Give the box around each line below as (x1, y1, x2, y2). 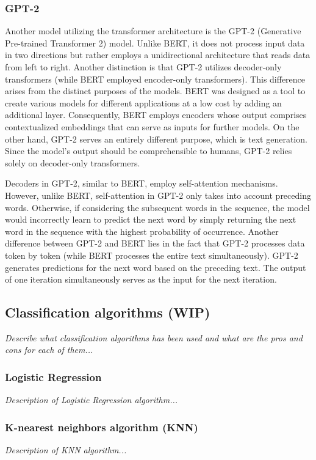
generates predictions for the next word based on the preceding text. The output (5, 261, 306, 273)
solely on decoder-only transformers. (5, 156, 140, 169)
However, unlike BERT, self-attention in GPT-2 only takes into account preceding (5, 188, 311, 201)
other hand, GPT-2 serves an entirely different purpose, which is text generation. (5, 132, 307, 145)
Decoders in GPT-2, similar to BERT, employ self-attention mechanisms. (5, 177, 278, 190)
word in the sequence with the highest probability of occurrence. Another (5, 224, 279, 237)
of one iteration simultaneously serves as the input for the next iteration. (5, 273, 277, 286)
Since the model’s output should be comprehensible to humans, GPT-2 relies (5, 144, 292, 157)
